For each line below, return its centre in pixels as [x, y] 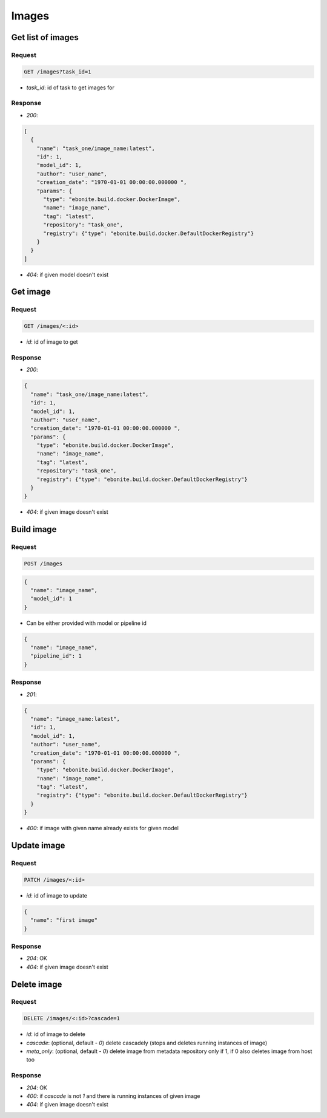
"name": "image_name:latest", [75, 719]
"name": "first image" [64, 920]
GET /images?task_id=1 [58, 72]
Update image [38, 846]
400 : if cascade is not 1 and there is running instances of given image [113, 1096]
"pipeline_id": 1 [56, 656]
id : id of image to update [57, 895]
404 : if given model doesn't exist [68, 274]
